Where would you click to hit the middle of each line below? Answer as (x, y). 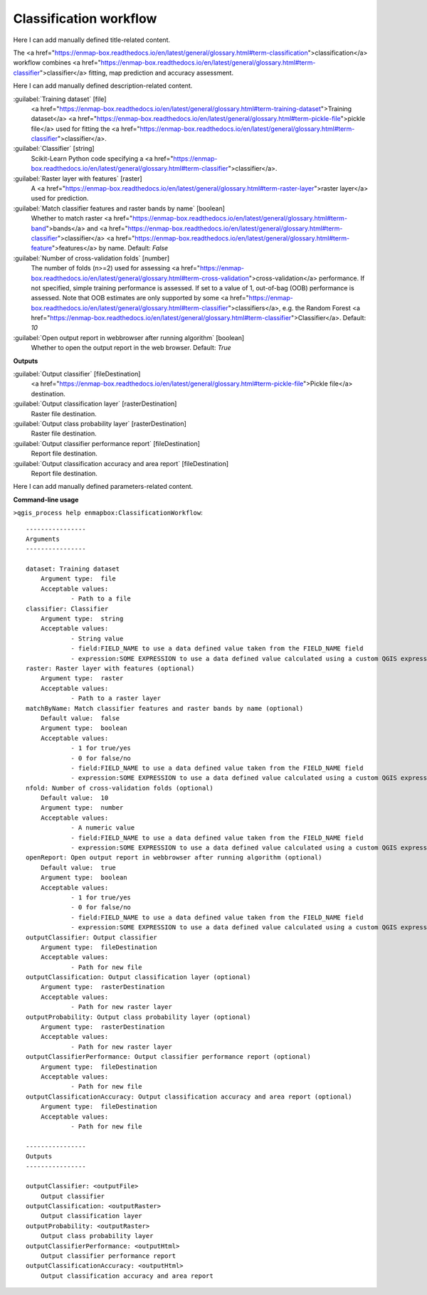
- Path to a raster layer (116, 698)
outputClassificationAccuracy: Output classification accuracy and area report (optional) (189, 1096)
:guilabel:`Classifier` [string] (54, 149)
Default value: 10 (74, 798)
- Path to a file (101, 599)
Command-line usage (46, 499)
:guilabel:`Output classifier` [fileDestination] (77, 374)
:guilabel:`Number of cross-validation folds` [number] (91, 258)
